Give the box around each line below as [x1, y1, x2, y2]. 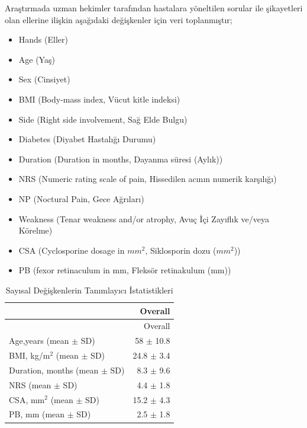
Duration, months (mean [9, 363, 99, 376]
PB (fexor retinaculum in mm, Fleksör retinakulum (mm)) [18, 264, 231, 276]
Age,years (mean [9, 334, 69, 347]
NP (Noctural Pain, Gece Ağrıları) [18, 192, 144, 205]
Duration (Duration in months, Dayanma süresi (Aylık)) [18, 152, 223, 165]
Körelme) [18, 224, 53, 237]
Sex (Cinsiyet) [18, 73, 70, 85]
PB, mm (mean [9, 408, 65, 420]
